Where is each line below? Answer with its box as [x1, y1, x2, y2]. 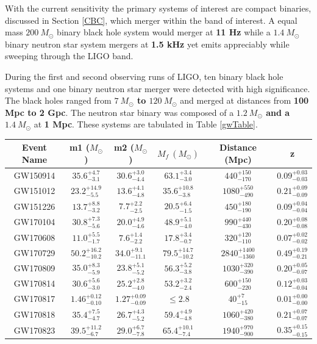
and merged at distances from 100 [180, 94, 308, 107]
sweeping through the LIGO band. [5, 49, 134, 62]
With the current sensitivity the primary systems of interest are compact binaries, [5, 2, 312, 14]
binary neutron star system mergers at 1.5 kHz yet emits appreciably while [5, 37, 290, 50]
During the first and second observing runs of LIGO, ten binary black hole [5, 70, 283, 82]
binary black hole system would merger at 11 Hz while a [57, 26, 271, 38]
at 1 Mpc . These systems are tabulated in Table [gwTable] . [34, 118, 258, 131]
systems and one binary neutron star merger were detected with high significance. [5, 82, 310, 95]
